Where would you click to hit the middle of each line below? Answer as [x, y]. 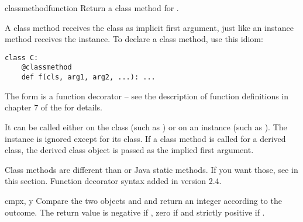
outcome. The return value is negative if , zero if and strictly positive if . [135, 212]
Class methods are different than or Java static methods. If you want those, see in [151, 169]
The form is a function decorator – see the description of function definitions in [147, 96]
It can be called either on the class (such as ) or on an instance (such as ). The [146, 126]
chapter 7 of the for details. [54, 107]
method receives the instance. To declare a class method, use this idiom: [134, 39]
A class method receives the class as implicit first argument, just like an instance [149, 27]
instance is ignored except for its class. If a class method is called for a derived [145, 138]
